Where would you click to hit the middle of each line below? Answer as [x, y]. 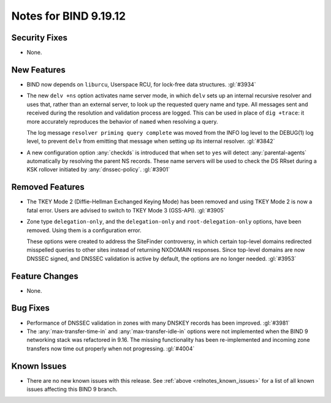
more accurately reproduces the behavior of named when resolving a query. [122, 121]
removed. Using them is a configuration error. [84, 230]
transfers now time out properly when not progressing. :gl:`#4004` [111, 348]
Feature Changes [45, 276]
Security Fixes [39, 38]
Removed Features [48, 187]
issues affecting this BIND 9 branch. [72, 390]
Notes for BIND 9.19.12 [68, 16]
